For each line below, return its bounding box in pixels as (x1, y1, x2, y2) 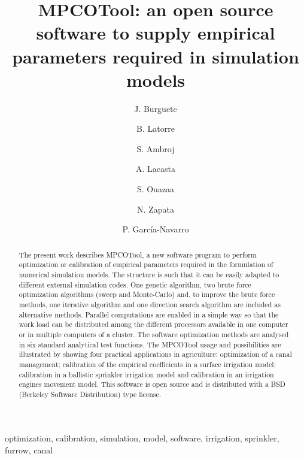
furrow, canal (5, 444, 53, 456)
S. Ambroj (136, 142, 175, 155)
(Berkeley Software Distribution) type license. (19, 389, 162, 399)
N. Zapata (137, 202, 174, 215)
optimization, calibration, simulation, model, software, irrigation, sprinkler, (5, 432, 279, 444)
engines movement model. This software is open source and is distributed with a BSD (19, 379, 285, 389)
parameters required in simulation (12, 44, 299, 68)
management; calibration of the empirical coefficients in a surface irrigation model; (19, 359, 276, 369)
